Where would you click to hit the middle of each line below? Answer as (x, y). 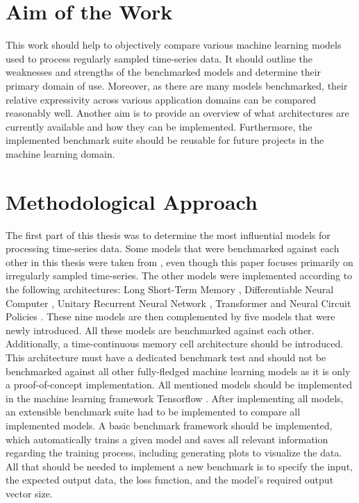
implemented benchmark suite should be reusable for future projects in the (165, 140)
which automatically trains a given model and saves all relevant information (167, 439)
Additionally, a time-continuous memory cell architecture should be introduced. (175, 344)
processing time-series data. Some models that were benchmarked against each (173, 248)
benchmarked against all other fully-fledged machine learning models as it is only (178, 371)
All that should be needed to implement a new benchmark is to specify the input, (179, 466)
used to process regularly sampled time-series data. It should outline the (159, 58)
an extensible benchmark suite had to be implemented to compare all (153, 412)
